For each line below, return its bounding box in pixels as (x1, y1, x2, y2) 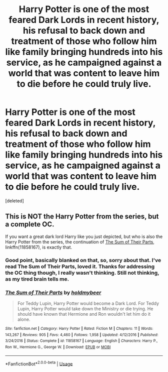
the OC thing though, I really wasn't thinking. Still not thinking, (5, 269, 159, 276)
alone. (17, 316, 30, 322)
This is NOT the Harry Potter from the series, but (5, 212, 159, 221)
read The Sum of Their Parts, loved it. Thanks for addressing (5, 263, 155, 270)
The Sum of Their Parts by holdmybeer (5, 289, 101, 296)
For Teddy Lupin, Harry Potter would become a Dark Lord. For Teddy (17, 300, 159, 306)
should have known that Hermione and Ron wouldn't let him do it (17, 311, 151, 317)
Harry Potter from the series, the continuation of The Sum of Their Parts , (5, 238, 155, 244)
